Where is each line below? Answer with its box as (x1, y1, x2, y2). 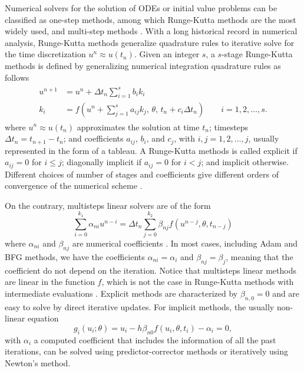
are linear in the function (5, 275, 95, 288)
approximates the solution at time (77, 120, 200, 133)
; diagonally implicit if (61, 156, 142, 168)
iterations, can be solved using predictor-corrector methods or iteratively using (5, 345, 288, 357)
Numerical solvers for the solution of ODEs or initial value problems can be (5, 2, 277, 14)
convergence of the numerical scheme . (5, 179, 143, 192)
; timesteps (209, 120, 249, 133)
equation (27, 312, 59, 324)
